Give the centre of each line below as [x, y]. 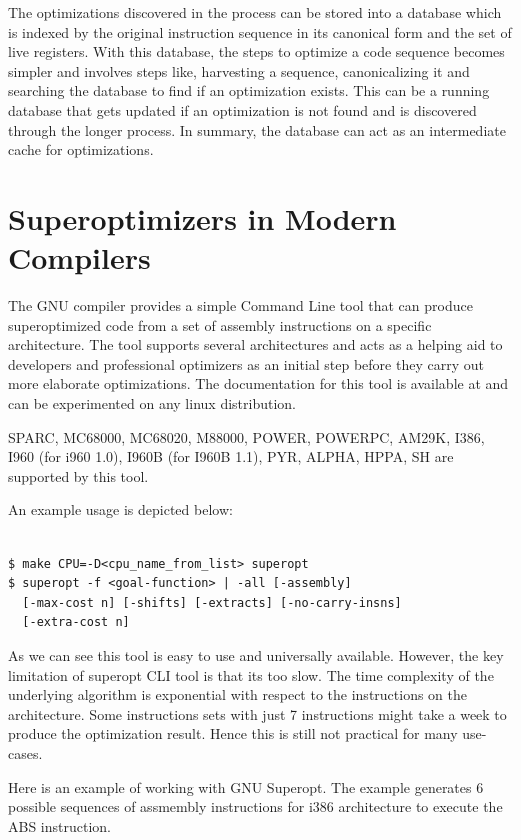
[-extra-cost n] [76, 622]
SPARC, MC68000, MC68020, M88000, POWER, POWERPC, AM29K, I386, [246, 436]
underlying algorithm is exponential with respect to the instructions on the [238, 694]
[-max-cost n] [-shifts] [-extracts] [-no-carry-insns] [212, 602]
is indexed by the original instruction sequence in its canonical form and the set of [260, 31]
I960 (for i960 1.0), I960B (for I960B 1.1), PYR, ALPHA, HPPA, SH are [231, 456]
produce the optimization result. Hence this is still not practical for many [233, 733]
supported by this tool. [78, 475]
